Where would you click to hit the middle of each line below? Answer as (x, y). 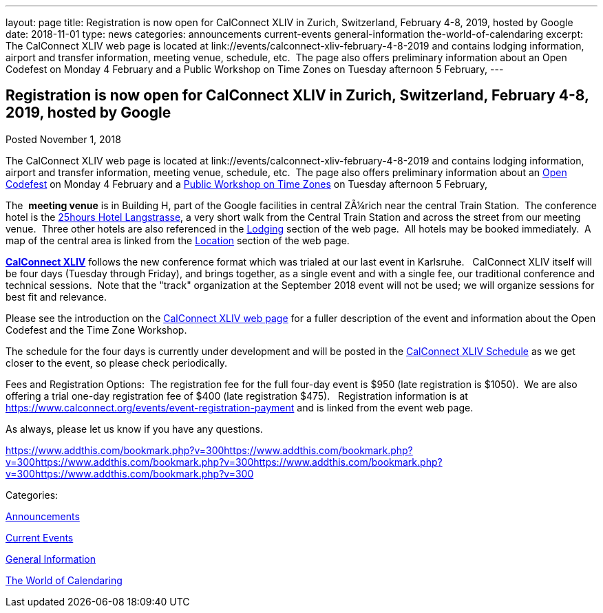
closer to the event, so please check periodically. (117, 363)
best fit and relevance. (56, 297)
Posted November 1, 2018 (63, 139)
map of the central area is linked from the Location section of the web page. (178, 240)
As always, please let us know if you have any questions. (134, 429)
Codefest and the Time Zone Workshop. (96, 330)
